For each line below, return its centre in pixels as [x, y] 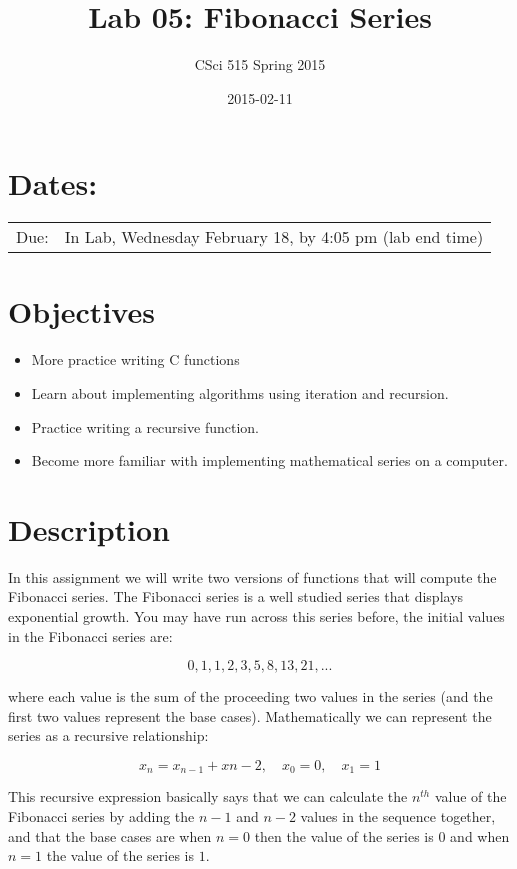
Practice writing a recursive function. [145, 426]
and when [480, 835]
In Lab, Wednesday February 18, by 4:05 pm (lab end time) [274, 237]
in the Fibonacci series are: [90, 635]
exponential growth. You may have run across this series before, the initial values [256, 616]
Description [89, 528]
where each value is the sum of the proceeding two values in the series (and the [250, 696]
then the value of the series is [344, 835]
